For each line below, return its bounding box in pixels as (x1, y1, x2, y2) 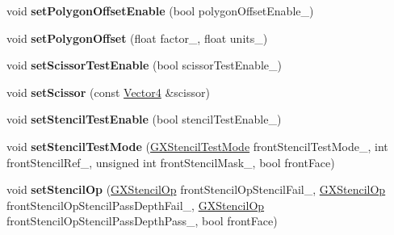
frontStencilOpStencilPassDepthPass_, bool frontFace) (6, 212, 278, 229)
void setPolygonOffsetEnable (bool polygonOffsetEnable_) (6, 2, 314, 19)
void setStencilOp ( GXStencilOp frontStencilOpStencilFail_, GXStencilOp (6, 181, 386, 198)
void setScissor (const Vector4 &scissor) (6, 83, 210, 100)
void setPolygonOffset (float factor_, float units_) (6, 29, 268, 46)
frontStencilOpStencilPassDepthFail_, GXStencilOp (6, 196, 265, 213)
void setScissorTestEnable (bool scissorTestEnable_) (6, 57, 282, 73)
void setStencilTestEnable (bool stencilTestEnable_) (6, 111, 282, 128)
